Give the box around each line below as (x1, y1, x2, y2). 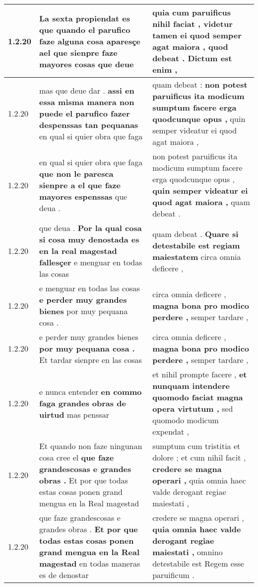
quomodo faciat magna (152, 391, 243, 403)
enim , (152, 64, 178, 75)
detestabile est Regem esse (152, 558, 244, 569)
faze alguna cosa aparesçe (39, 35, 140, 47)
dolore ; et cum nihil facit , (152, 452, 246, 463)
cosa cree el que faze (39, 452, 114, 463)
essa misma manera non (39, 96, 134, 108)
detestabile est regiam (152, 239, 240, 251)
